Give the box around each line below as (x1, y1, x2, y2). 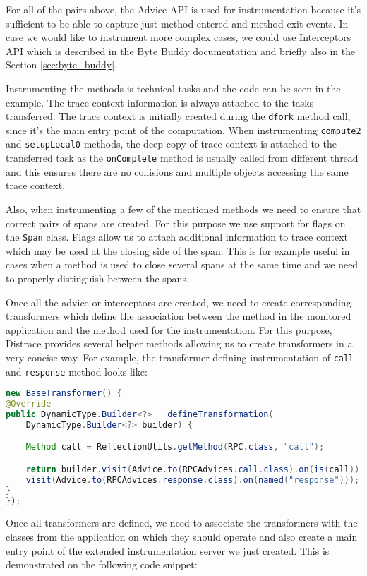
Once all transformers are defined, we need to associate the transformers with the (6, 515, 358, 530)
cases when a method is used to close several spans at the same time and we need (6, 257, 359, 272)
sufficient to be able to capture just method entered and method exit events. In (6, 16, 349, 30)
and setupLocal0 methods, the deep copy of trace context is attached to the (6, 136, 337, 151)
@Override (6, 399, 52, 409)
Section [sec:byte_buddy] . (6, 57, 118, 72)
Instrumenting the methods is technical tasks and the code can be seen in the (6, 80, 341, 95)
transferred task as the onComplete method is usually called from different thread (6, 150, 359, 165)
